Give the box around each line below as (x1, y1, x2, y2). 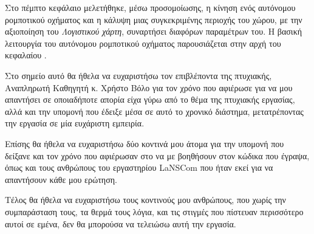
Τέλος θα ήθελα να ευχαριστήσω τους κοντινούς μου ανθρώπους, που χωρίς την (5, 193, 286, 206)
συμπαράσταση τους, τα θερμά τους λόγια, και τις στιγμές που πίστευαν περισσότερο (5, 205, 304, 218)
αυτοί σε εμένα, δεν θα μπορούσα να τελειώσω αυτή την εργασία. (5, 217, 236, 230)
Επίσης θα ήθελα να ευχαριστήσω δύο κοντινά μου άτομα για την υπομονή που (5, 137, 284, 150)
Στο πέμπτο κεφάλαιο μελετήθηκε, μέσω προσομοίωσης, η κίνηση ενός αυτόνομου (5, 1, 296, 13)
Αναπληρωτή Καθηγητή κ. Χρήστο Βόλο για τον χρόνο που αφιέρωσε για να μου (5, 81, 293, 94)
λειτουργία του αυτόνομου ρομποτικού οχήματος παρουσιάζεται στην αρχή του (5, 36, 281, 49)
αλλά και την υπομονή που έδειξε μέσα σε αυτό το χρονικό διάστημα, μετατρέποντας (5, 105, 304, 117)
